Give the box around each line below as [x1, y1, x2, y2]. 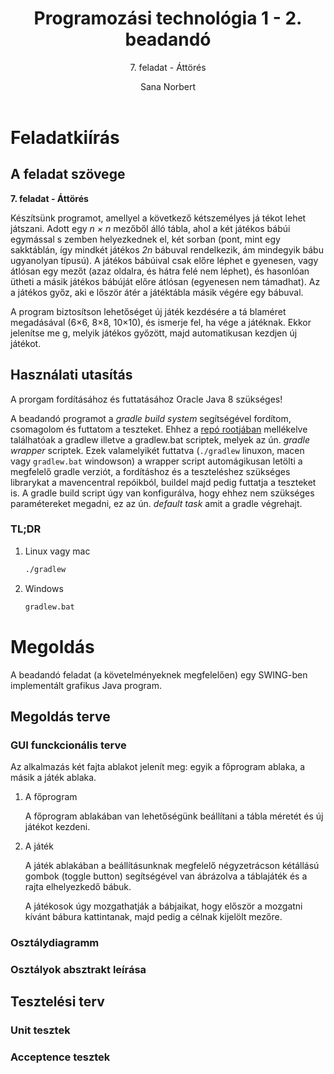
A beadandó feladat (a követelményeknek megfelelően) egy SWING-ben [10, 668, 308, 681]
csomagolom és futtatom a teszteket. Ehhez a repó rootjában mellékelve [10, 423, 308, 435]
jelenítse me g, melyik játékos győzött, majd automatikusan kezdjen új [10, 327, 298, 339]
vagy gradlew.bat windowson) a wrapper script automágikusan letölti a [10, 455, 303, 467]
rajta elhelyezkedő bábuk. [24, 881, 132, 893]
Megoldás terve [10, 708, 111, 725]
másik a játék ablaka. [10, 772, 97, 784]
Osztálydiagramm [10, 936, 100, 950]
